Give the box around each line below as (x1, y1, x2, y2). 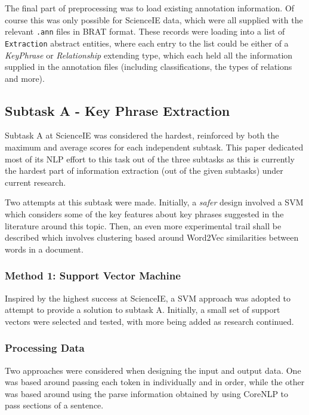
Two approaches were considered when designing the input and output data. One (5, 364, 301, 376)
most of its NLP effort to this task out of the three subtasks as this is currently (5, 152, 295, 165)
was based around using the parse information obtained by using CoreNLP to (5, 387, 289, 399)
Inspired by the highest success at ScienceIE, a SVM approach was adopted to (5, 291, 291, 304)
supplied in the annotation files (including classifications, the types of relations (5, 60, 292, 73)
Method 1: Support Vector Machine (5, 268, 181, 283)
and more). (5, 72, 45, 84)
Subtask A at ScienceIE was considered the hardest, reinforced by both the (5, 129, 279, 142)
